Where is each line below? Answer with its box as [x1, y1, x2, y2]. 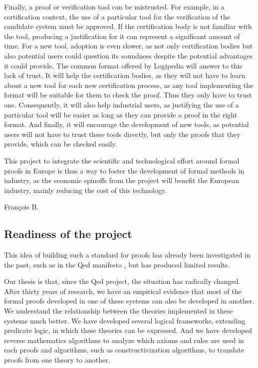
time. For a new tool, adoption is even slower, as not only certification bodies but [4, 40, 253, 51]
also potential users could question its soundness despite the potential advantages [4, 50, 253, 60]
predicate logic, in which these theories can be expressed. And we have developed [4, 325, 252, 335]
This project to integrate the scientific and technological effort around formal [4, 155, 240, 165]
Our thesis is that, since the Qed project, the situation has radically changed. [4, 276, 241, 286]
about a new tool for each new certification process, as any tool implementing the [4, 79, 254, 90]
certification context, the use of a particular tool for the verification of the [4, 11, 230, 21]
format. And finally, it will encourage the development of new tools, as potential [4, 119, 249, 129]
